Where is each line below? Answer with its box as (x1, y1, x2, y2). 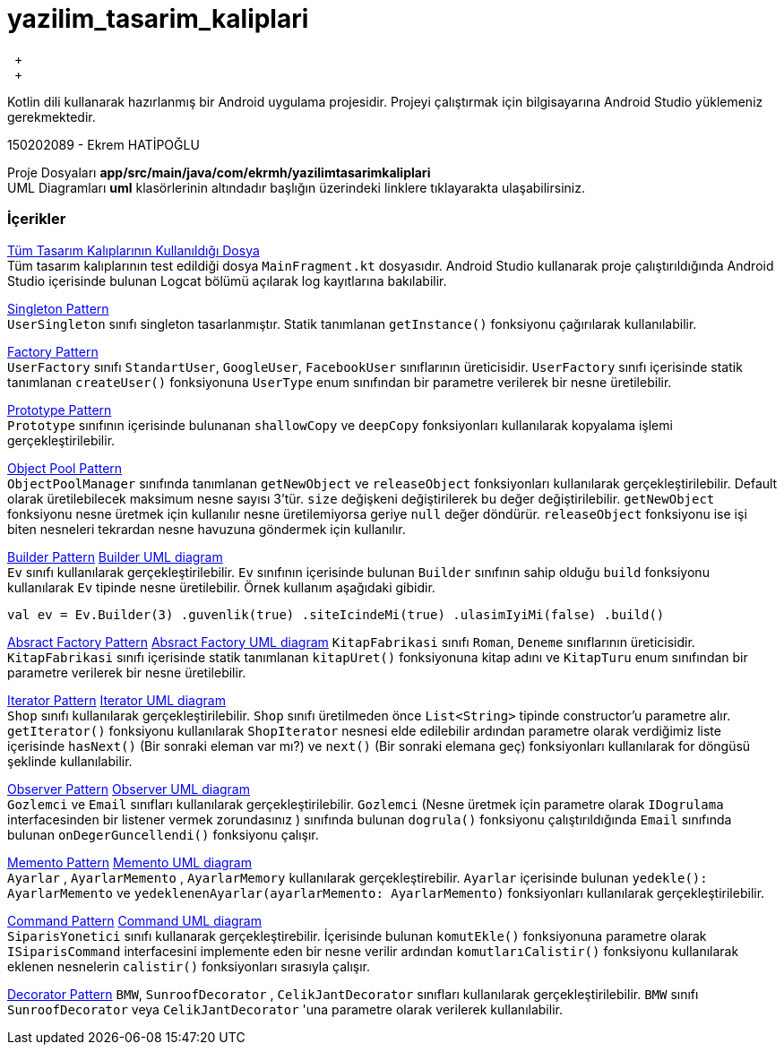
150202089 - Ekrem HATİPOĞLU (7, 136, 200, 152)
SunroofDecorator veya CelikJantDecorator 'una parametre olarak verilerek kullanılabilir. (7, 1001, 563, 1017)
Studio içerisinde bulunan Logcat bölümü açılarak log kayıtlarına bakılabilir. (7, 272, 447, 289)
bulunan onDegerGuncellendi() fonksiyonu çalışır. (7, 826, 319, 842)
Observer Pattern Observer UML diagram (7, 780, 250, 797)
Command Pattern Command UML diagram (7, 912, 262, 928)
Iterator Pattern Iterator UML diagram (7, 692, 226, 708)
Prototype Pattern (7, 401, 112, 418)
